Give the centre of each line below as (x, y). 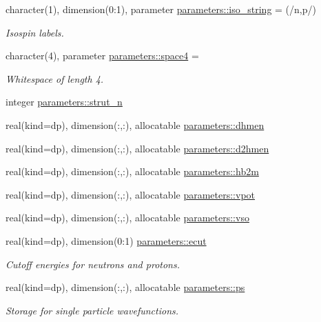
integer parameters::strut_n (64, 102)
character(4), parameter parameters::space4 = (102, 56)
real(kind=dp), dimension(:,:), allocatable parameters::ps (125, 287)
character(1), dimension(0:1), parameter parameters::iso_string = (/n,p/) (161, 9)
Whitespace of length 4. (55, 78)
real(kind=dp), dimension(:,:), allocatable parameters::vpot (131, 194)
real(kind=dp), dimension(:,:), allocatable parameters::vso (127, 218)
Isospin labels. (35, 32)
